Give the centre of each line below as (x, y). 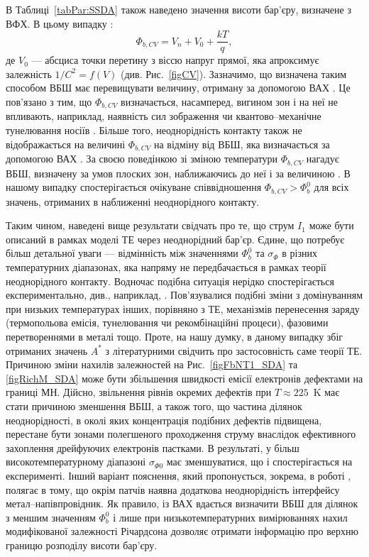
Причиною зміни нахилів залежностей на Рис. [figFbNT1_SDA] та (152, 364)
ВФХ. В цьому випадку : (60, 23)
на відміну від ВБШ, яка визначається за (242, 144)
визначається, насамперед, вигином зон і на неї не (230, 102)
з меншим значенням (51, 517)
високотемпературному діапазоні (76, 462)
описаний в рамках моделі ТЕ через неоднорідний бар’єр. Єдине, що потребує (175, 239)
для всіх (331, 187)
